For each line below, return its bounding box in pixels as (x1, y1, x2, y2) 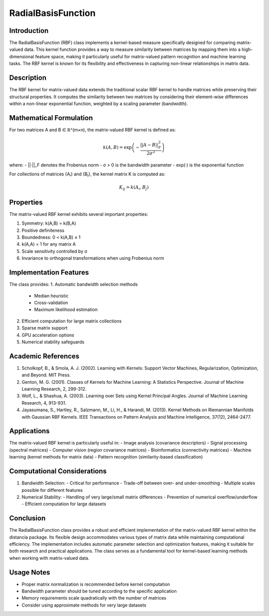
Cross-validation (34, 300, 68, 306)
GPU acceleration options (21, 332, 75, 338)
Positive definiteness (21, 227, 65, 233)
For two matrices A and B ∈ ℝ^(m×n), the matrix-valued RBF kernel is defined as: (9, 127, 176, 133)
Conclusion (9, 514, 46, 523)
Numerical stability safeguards (21, 339, 85, 345)
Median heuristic (34, 293, 69, 299)
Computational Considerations (9, 467, 107, 475)
